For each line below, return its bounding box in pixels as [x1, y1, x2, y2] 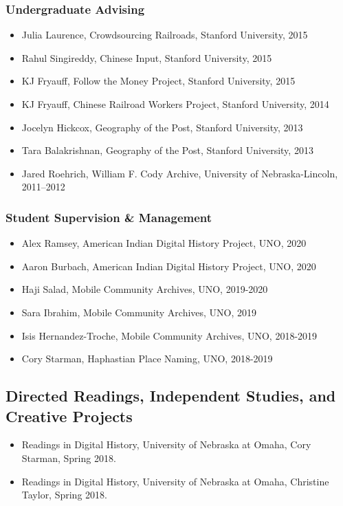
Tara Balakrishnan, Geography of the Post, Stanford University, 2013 [21, 143, 313, 157]
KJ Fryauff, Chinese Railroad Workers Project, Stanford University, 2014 [21, 97, 329, 111]
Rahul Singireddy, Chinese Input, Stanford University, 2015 [21, 50, 272, 65]
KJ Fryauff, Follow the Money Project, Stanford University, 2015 [21, 74, 296, 88]
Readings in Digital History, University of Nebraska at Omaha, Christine [21, 474, 329, 488]
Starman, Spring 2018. [21, 450, 116, 465]
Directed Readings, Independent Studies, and [5, 385, 336, 406]
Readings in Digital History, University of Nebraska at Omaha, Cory [21, 437, 311, 452]
